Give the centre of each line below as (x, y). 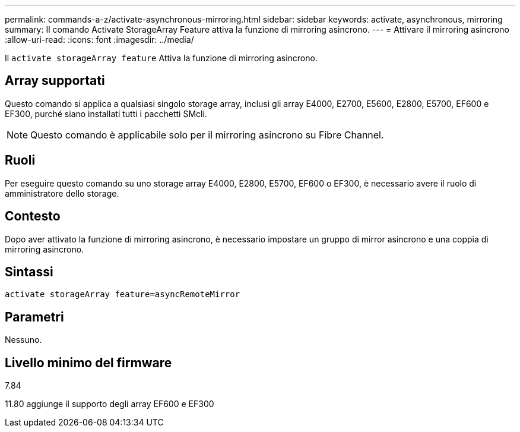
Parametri (34, 317)
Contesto (33, 216)
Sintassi (29, 272)
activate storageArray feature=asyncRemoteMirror (123, 294)
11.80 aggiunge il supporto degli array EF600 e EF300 (110, 404)
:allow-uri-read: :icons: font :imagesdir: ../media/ (99, 40)
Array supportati (55, 81)
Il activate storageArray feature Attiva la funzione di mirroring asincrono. (161, 58)
